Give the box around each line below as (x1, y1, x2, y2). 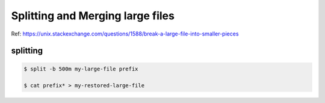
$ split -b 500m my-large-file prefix (23, 65, 138, 72)
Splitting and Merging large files (11, 9, 175, 22)
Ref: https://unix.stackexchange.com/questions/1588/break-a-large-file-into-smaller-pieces (11, 30, 239, 37)
